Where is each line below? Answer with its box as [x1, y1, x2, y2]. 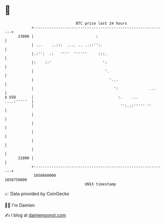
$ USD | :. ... [4, 94, 139, 100]
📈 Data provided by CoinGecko [4, 191, 70, 197]
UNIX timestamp [84, 181, 116, 187]
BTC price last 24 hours [76, 21, 127, 26]
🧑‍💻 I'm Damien [4, 202, 35, 208]
